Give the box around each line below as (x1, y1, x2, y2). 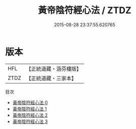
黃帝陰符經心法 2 (12, 112, 48, 118)
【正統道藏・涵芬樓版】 (26, 65, 82, 72)
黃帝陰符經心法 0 (12, 99, 48, 105)
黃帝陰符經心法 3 (12, 118, 48, 124)
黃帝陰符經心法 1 (12, 106, 47, 112)
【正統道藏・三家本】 (26, 74, 77, 81)
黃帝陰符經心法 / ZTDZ (37, 5, 132, 16)
